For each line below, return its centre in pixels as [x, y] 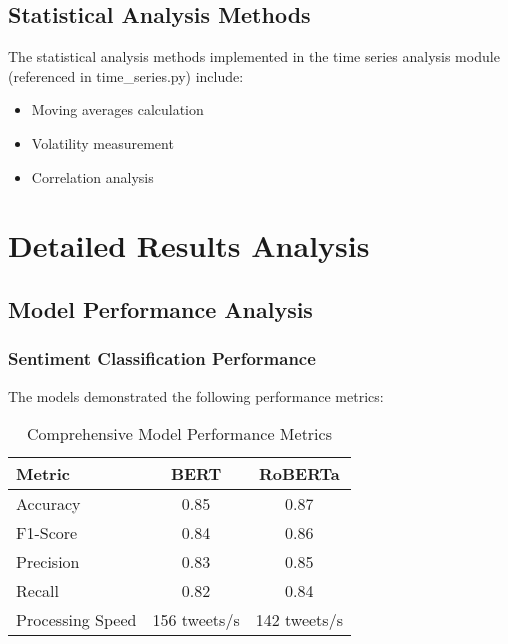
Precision [48, 562]
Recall [37, 591]
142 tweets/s [299, 620]
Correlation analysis [92, 176]
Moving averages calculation [117, 109]
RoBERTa [299, 474]
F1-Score [47, 533]
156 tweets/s [196, 620]
